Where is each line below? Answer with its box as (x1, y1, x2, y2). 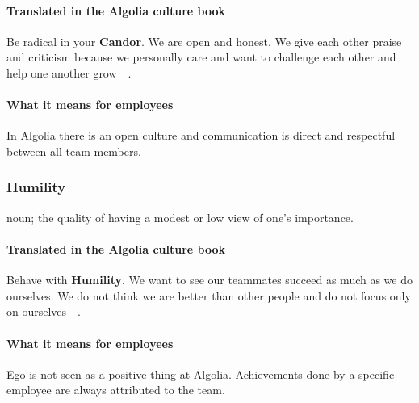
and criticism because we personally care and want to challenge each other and (6, 48, 396, 65)
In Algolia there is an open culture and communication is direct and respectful (6, 127, 396, 144)
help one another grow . (6, 64, 132, 81)
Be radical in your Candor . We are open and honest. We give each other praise (6, 32, 402, 49)
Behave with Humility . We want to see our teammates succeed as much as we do (6, 271, 413, 288)
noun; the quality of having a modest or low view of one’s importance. (6, 208, 354, 225)
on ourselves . (6, 303, 81, 320)
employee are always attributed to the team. (6, 381, 225, 398)
